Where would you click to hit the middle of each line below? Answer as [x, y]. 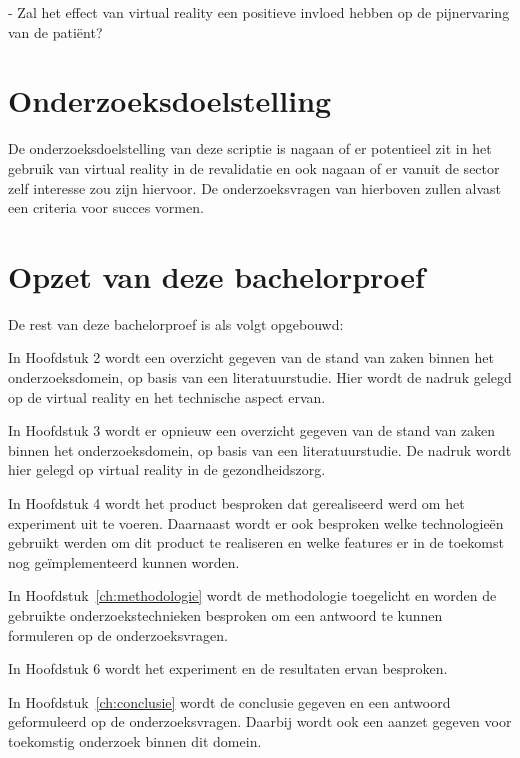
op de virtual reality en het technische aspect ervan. [167, 396]
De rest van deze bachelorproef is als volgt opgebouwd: [176, 323]
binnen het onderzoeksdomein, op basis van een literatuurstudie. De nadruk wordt [260, 449]
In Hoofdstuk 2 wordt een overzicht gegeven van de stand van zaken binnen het [251, 357]
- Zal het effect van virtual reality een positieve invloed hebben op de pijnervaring [259, 12]
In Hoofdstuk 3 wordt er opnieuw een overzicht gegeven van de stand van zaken [252, 430]
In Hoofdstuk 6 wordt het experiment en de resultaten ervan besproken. [228, 668]
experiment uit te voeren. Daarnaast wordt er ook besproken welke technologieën [256, 522]
